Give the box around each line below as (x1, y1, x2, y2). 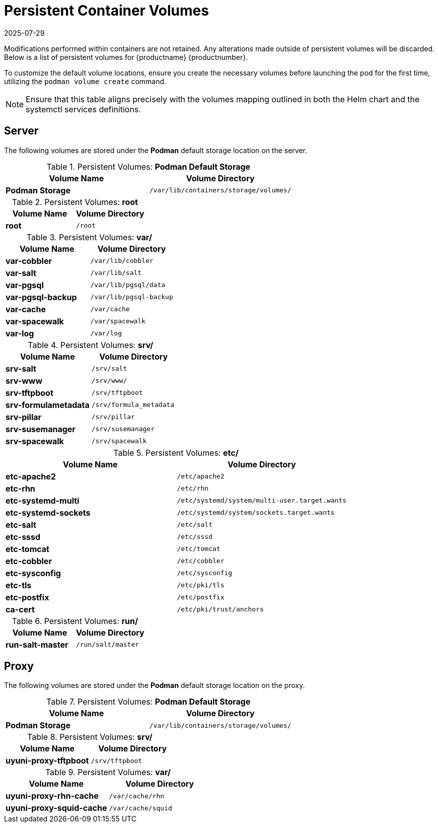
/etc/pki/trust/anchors (177, 605, 264, 613)
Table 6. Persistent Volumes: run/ (12, 615, 138, 626)
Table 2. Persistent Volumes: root (12, 196, 138, 207)
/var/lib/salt (90, 269, 142, 277)
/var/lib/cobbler (90, 257, 154, 265)
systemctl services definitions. (26, 104, 141, 114)
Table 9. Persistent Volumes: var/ (45, 767, 171, 778)
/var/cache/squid (109, 804, 172, 812)
